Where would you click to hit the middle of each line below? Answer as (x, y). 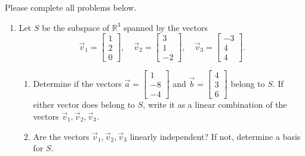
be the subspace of (76, 27)
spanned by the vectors (166, 27)
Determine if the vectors (77, 83)
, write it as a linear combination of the (215, 104)
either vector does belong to (84, 104)
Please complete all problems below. (71, 7)
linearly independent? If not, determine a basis (215, 136)
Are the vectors (61, 136)
